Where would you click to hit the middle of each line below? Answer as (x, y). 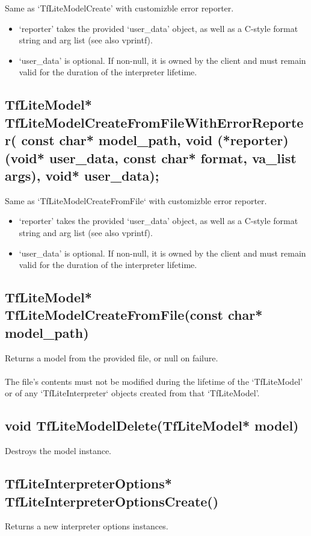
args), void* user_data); (82, 175)
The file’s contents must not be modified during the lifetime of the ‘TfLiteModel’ (154, 381)
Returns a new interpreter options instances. (87, 526)
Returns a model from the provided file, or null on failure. (112, 357)
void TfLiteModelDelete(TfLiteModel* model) (152, 425)
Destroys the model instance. (58, 451)
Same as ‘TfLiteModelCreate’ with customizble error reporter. (119, 8)
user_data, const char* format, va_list (173, 157)
